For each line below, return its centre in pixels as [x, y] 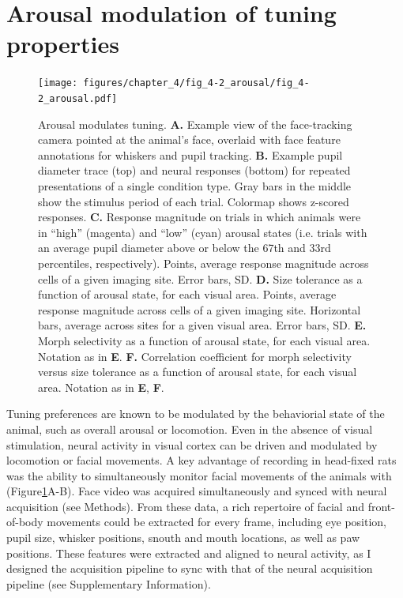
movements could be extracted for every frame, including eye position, [217, 522]
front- [381, 506]
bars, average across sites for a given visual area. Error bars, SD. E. [202, 325]
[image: [58, 83]
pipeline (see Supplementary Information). [109, 583]
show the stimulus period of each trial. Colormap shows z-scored [194, 201]
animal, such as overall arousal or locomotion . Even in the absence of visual [190, 429]
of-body [25, 522]
